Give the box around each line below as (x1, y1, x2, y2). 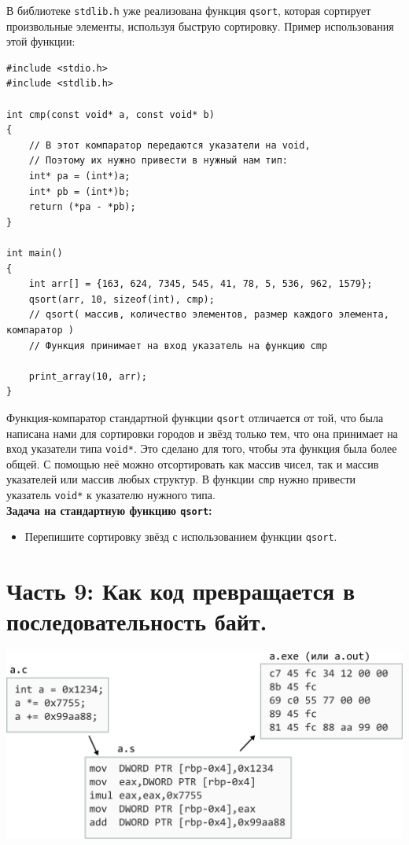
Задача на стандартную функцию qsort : (6, 501, 212, 518)
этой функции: (6, 33, 76, 50)
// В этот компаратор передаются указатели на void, (28, 139, 311, 151)
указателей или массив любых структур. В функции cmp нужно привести (6, 471, 356, 487)
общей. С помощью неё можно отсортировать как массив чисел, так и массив (6, 455, 379, 472)
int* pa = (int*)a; (28, 171, 131, 182)
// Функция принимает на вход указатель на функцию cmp (28, 340, 328, 351)
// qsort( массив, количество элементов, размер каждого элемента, (28, 309, 389, 321)
